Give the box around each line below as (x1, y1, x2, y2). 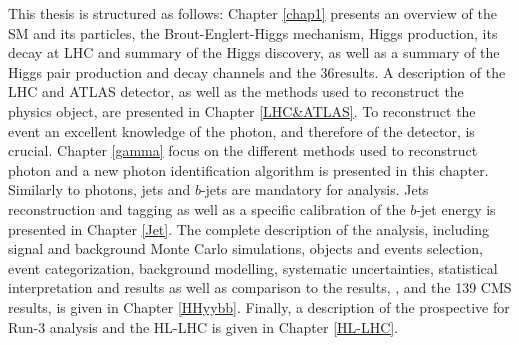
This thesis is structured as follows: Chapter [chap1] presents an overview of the (8, 3, 497, 23)
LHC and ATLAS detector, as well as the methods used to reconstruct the (8, 81, 464, 102)
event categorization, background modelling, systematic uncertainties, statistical (8, 257, 498, 278)
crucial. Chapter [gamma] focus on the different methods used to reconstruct (8, 140, 478, 161)
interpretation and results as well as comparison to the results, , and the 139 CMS (8, 277, 512, 298)
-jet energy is (416, 198, 496, 219)
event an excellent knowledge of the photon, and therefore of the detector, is (8, 120, 475, 141)
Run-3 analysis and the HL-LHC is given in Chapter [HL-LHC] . (8, 316, 399, 337)
